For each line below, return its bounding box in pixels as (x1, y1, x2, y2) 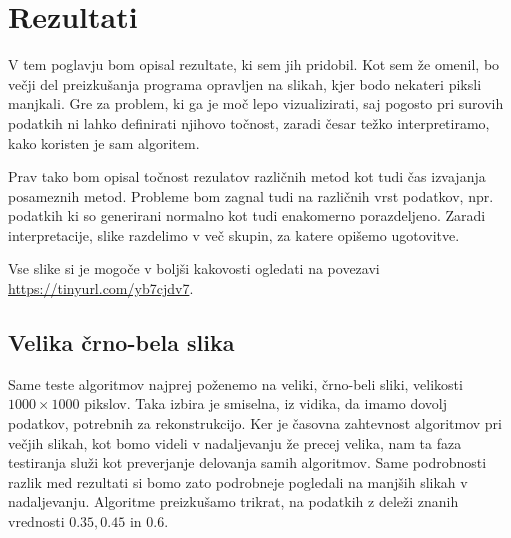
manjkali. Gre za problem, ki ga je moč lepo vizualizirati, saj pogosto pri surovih (8, 93, 504, 114)
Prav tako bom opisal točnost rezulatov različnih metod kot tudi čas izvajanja (8, 166, 486, 187)
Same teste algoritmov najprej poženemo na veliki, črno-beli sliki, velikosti (8, 373, 463, 394)
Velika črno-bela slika (8, 327, 235, 358)
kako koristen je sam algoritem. (8, 132, 200, 153)
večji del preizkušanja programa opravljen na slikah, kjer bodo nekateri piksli (8, 73, 482, 94)
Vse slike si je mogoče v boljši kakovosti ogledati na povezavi (8, 258, 380, 279)
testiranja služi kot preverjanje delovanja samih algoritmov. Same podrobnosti (8, 452, 487, 473)
